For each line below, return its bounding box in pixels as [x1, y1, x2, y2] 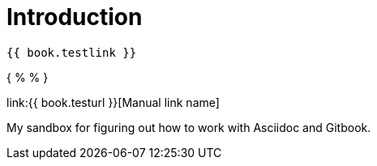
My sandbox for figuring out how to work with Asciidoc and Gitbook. [6, 120, 371, 134]
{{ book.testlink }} [6, 45, 137, 59]
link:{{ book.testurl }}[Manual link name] [6, 95, 220, 109]
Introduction [6, 3, 143, 31]
